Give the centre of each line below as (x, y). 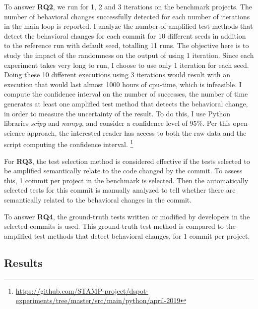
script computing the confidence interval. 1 (69, 143)
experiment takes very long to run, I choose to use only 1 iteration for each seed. (127, 65)
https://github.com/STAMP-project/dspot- (82, 290)
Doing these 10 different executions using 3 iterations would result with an (117, 75)
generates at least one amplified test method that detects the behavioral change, (126, 103)
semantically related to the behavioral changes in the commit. (98, 199)
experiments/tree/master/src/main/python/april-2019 (98, 300)
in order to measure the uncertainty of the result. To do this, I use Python (117, 113)
